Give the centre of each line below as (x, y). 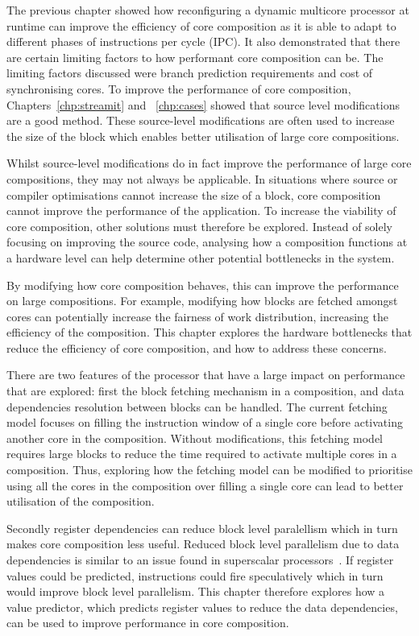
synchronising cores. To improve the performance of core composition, (179, 88)
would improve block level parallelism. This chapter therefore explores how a (196, 591)
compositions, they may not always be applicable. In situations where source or (202, 178)
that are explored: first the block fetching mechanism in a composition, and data (205, 391)
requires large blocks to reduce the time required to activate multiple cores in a (202, 454)
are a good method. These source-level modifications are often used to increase (201, 120)
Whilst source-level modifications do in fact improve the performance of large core (209, 163)
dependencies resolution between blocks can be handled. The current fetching (197, 406)
